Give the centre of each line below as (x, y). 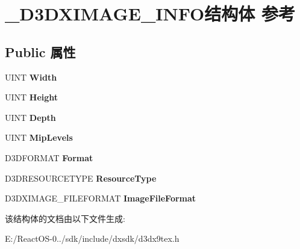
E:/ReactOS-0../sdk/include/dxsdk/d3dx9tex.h (92, 238)
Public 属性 (40, 51)
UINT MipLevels (39, 137)
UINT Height (32, 97)
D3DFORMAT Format (49, 157)
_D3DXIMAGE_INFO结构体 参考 (150, 14)
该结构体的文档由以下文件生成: (65, 218)
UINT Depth (30, 117)
